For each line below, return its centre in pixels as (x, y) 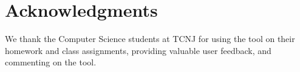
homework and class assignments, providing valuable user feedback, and (138, 50)
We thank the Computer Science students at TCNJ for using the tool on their (150, 39)
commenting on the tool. (51, 62)
